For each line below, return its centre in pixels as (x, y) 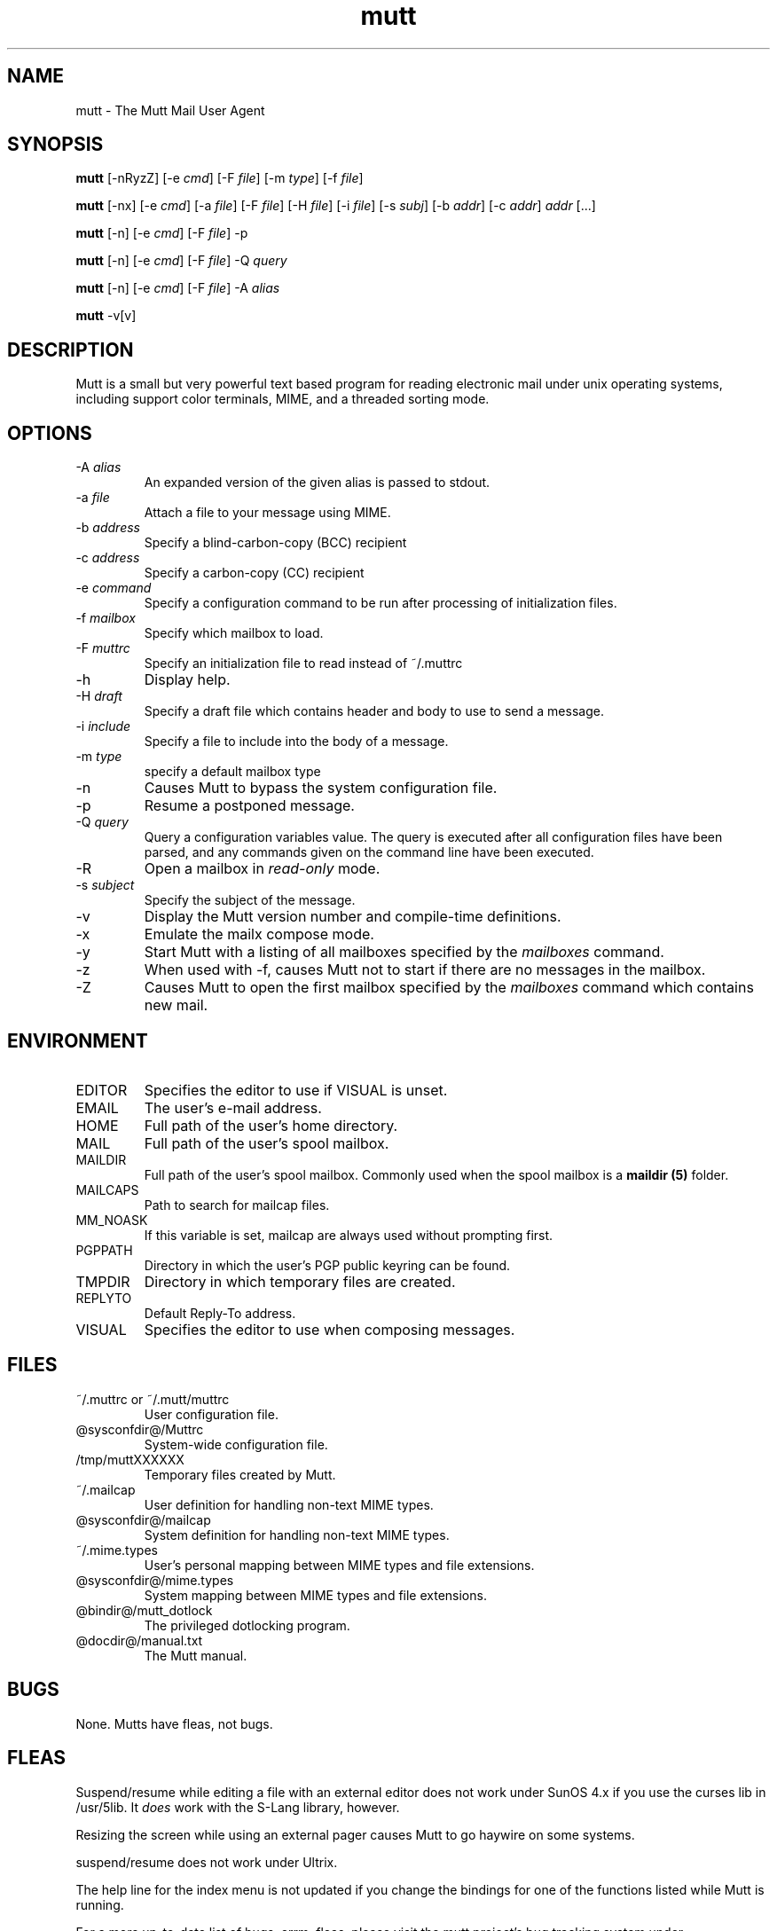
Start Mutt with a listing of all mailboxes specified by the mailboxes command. (404, 952)
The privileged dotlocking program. (247, 1625)
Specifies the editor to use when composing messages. (330, 1329)
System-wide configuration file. (236, 1444)
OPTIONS (50, 433)
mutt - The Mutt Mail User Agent (170, 110)
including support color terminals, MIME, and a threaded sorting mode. (283, 399)
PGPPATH (104, 1250)
